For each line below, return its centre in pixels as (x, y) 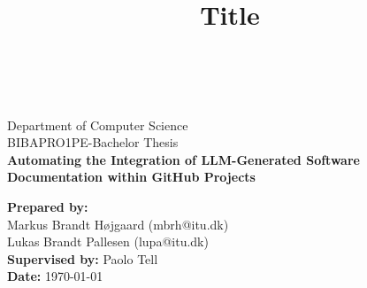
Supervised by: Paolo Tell (83, 258)
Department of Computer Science (98, 125)
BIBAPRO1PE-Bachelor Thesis (93, 142)
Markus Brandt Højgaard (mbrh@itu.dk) (118, 224)
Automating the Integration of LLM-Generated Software (183, 159)
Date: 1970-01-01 (55, 276)
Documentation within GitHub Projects (131, 177)
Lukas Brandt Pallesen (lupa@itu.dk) (108, 241)
